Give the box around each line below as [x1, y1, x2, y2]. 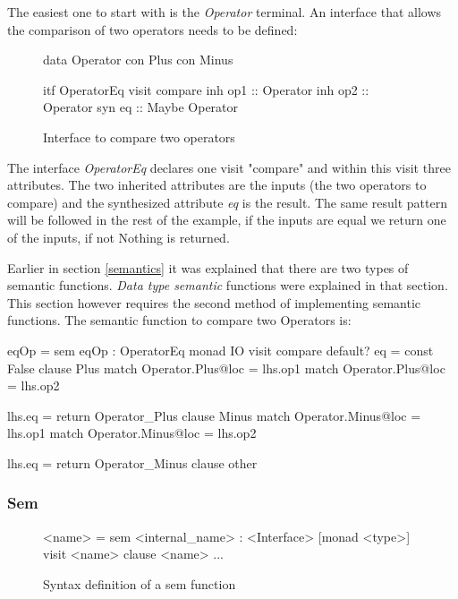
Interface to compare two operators [43, 127, 235, 146]
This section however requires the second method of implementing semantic [7, 293, 421, 312]
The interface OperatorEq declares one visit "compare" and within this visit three [7, 158, 451, 176]
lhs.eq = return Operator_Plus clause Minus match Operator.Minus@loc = [7, 406, 421, 424]
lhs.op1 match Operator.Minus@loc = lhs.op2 [7, 424, 257, 442]
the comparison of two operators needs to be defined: [7, 20, 298, 39]
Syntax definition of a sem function [43, 574, 236, 593]
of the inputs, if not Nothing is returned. [7, 227, 230, 246]
